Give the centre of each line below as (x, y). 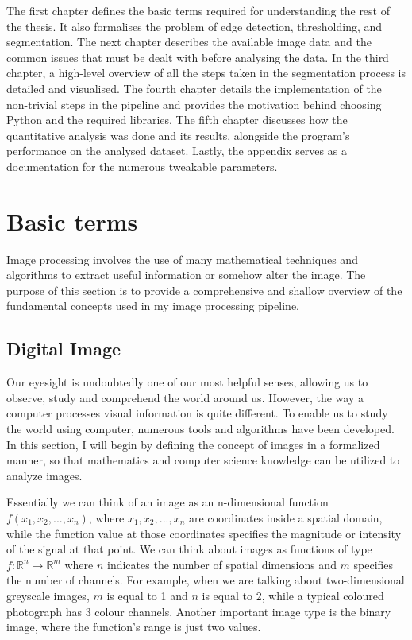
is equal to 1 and (147, 595)
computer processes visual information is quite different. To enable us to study (197, 413)
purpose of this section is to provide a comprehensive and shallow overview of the (204, 290)
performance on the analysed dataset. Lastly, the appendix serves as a (177, 151)
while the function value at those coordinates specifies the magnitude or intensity (204, 533)
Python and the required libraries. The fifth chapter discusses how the (177, 120)
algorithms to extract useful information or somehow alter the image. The (186, 275)
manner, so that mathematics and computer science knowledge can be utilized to (203, 460)
